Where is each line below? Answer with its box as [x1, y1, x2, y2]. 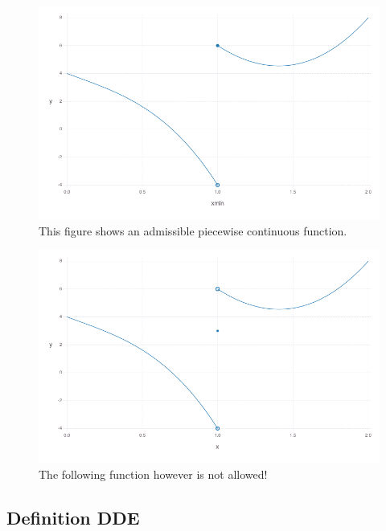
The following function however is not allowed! [39, 465, 268, 482]
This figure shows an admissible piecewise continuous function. [39, 222, 347, 239]
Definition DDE [6, 504, 140, 529]
